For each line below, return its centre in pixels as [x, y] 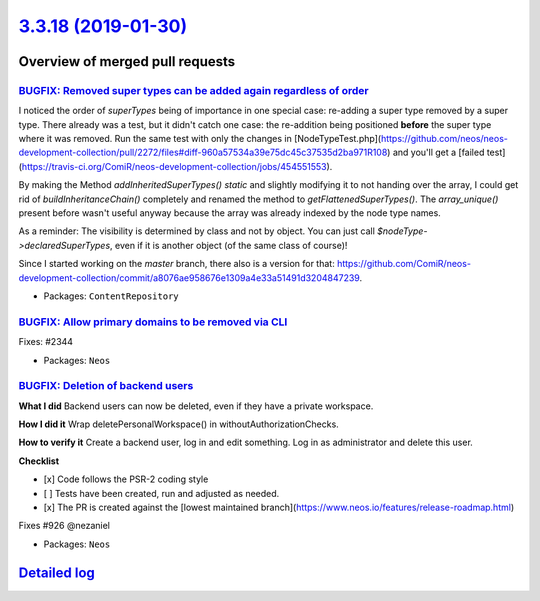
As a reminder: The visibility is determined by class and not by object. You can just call [196, 231]
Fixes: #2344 [46, 342]
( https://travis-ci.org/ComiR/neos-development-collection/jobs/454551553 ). [175, 166]
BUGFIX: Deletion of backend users [106, 386]
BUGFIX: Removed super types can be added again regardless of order [193, 90]
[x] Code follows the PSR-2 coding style [126, 479]
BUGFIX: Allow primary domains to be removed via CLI [153, 322]
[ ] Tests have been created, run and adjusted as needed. [161, 493]
